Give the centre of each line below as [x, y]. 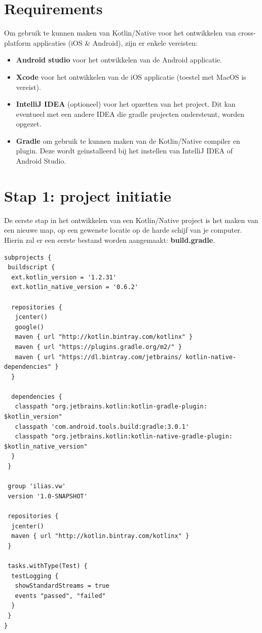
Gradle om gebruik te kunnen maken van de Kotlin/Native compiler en [128, 140]
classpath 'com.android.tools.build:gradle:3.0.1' [102, 426]
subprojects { [28, 257]
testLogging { [35, 576]
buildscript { [31, 267]
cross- [247, 33]
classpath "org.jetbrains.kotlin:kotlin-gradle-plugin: [111, 407]
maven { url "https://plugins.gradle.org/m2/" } [98, 347]
